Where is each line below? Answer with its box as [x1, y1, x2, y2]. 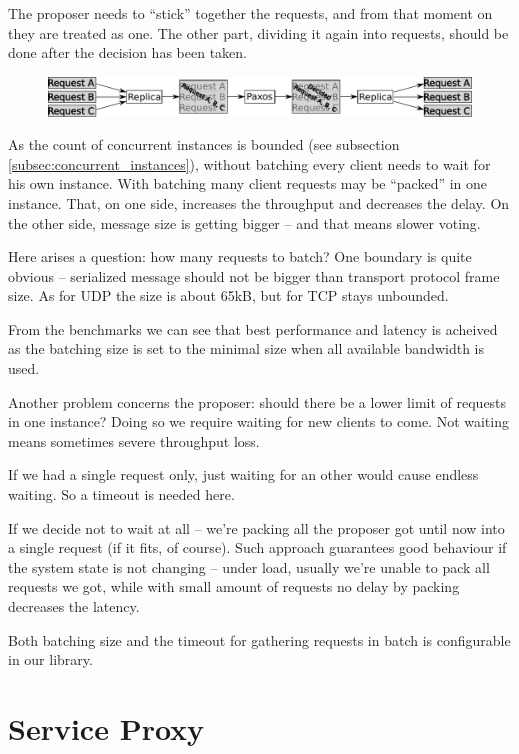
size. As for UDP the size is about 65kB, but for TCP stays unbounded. [8, 285, 449, 306]
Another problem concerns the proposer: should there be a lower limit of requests [8, 391, 507, 412]
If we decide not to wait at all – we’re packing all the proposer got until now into [8, 517, 505, 538]
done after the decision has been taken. [8, 42, 247, 63]
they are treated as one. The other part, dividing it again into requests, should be [8, 22, 509, 43]
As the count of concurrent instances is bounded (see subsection [8, 134, 400, 155]
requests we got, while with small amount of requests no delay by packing [8, 576, 460, 597]
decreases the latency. [8, 596, 140, 616]
